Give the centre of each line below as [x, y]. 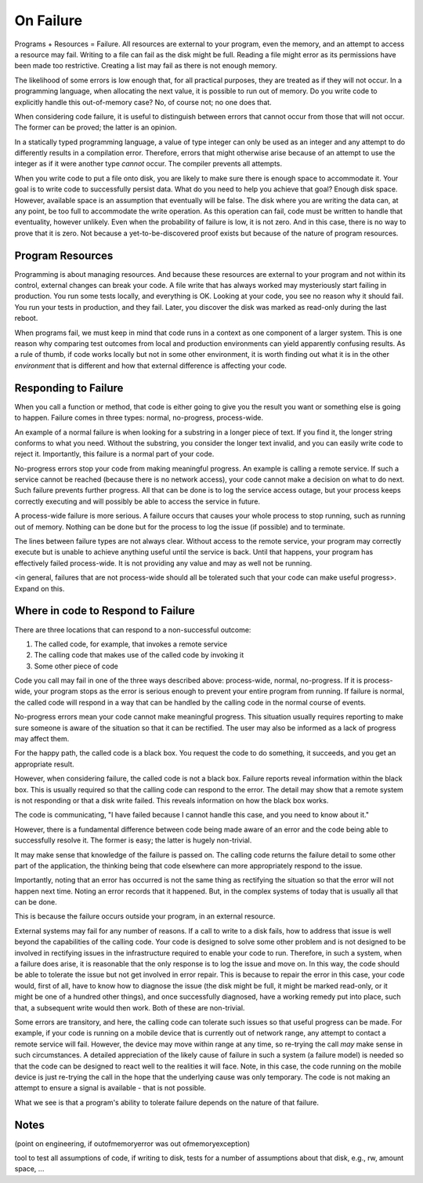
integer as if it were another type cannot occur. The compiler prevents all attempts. [148, 164]
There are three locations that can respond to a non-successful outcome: [133, 630]
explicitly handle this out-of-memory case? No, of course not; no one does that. [143, 102]
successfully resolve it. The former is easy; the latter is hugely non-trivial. [133, 840]
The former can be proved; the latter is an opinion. [96, 127]
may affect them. [42, 739]
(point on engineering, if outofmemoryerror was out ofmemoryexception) [132, 1143]
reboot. [26, 318]
